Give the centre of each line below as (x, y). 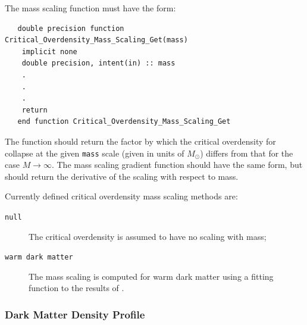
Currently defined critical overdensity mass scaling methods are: (121, 196)
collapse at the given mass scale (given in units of (95, 153)
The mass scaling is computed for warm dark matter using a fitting (151, 276)
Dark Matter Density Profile (75, 314)
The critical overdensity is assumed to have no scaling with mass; (148, 236)
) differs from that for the (247, 153)
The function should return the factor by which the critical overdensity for (140, 141)
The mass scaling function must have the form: (90, 8)
